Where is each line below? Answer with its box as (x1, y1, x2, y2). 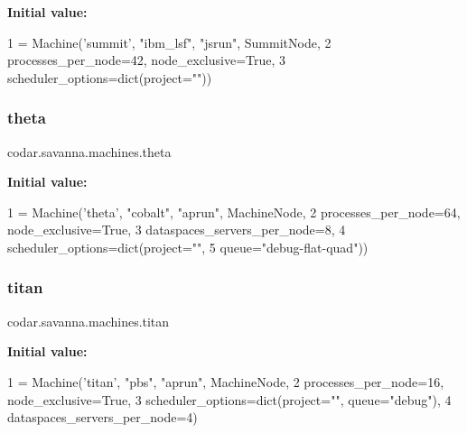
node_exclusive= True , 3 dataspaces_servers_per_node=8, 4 (7, 220, 346, 239)
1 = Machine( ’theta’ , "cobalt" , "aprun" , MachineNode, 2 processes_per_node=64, (7, 202, 461, 221)
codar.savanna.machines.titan (7, 311, 170, 330)
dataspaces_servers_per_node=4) (7, 408, 198, 427)
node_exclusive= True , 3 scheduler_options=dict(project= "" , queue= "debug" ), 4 (7, 390, 452, 409)
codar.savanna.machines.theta (7, 142, 172, 161)
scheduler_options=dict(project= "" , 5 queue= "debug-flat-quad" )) (7, 237, 369, 256)
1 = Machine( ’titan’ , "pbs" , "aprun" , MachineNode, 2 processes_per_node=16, (7, 372, 444, 391)
